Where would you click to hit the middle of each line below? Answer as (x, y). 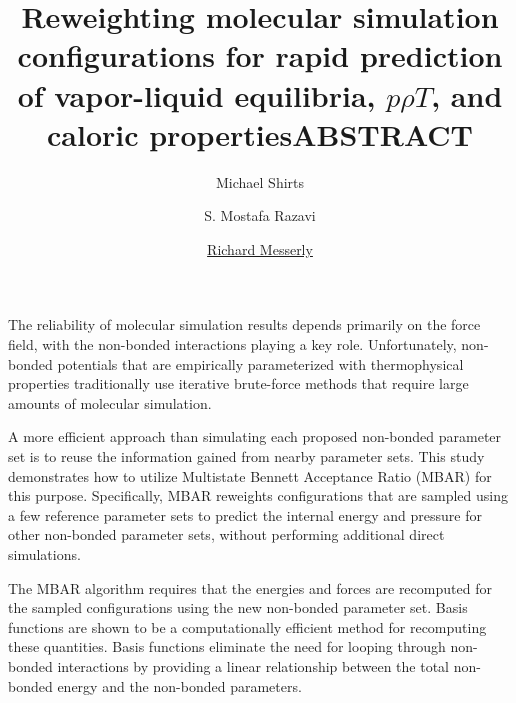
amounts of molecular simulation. (110, 402)
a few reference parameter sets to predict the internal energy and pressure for (245, 514)
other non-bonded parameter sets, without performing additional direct (226, 534)
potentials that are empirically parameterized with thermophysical (260, 363)
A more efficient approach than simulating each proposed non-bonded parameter (255, 436)
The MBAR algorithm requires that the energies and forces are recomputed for (250, 587)
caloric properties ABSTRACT (260, 133)
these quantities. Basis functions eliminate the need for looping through (227, 646)
